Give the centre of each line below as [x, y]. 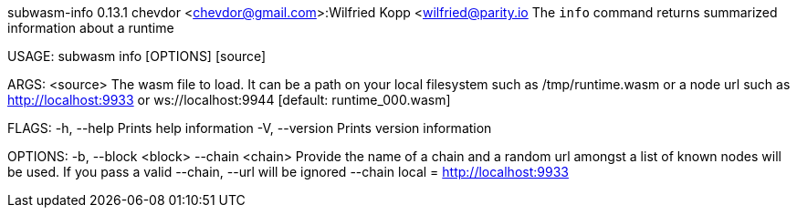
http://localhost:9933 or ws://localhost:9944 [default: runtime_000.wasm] [229, 100]
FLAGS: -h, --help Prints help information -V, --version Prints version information [250, 128]
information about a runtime [91, 28]
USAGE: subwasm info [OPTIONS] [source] [137, 56]
